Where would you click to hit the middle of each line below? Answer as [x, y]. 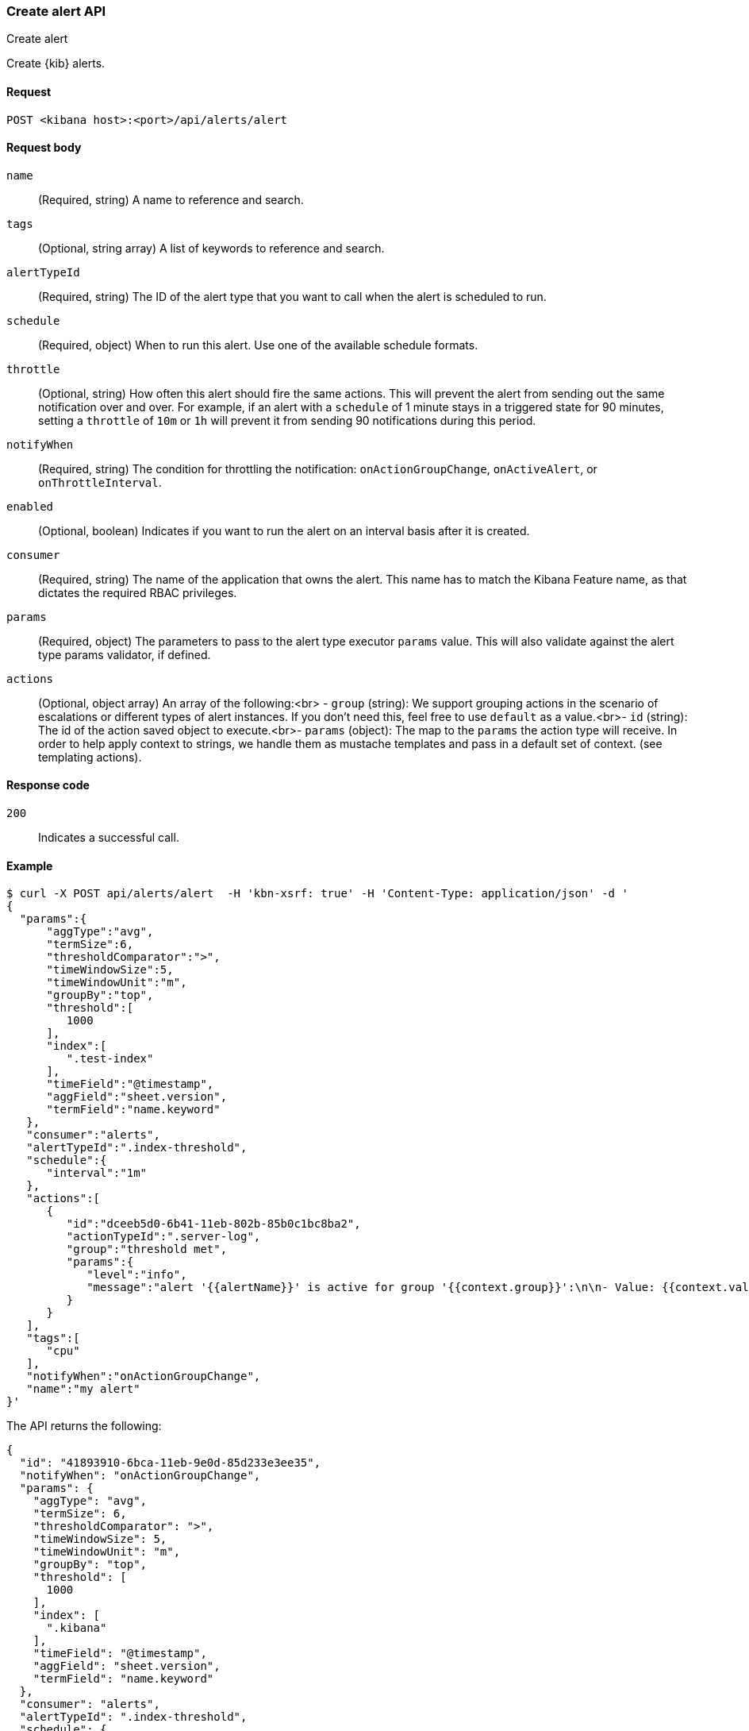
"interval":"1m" [97, 1173]
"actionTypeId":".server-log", [163, 1237]
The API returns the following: [84, 1426]
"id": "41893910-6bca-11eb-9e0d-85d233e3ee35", [170, 1463]
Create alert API [56, 11]
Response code [48, 785]
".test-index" [110, 1059]
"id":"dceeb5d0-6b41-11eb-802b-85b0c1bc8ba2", [213, 1224]
